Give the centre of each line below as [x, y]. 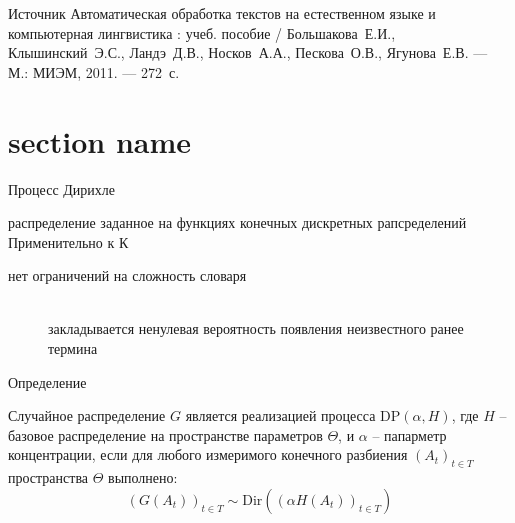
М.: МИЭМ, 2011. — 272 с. [94, 71]
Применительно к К [68, 241]
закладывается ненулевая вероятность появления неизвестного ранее [256, 328]
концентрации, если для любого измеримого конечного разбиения [208, 454]
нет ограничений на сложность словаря [127, 275]
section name [100, 140]
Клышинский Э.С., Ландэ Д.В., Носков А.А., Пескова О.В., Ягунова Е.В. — [248, 52]
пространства [48, 477]
